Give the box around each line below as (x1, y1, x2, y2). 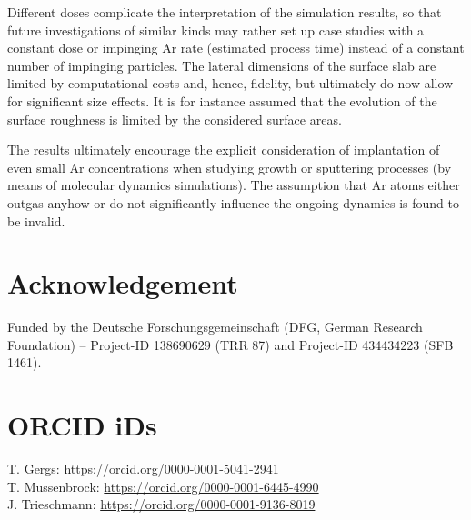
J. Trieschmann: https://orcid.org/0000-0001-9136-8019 (7, 495, 316, 514)
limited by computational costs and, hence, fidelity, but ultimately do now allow (7, 74, 454, 93)
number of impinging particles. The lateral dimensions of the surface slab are (7, 55, 436, 75)
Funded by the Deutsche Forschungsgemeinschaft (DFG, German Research (7, 317, 423, 336)
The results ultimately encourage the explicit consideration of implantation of (7, 140, 440, 159)
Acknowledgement (7, 265, 238, 302)
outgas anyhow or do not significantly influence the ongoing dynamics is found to (7, 193, 459, 212)
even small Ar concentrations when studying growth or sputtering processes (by (7, 157, 452, 176)
